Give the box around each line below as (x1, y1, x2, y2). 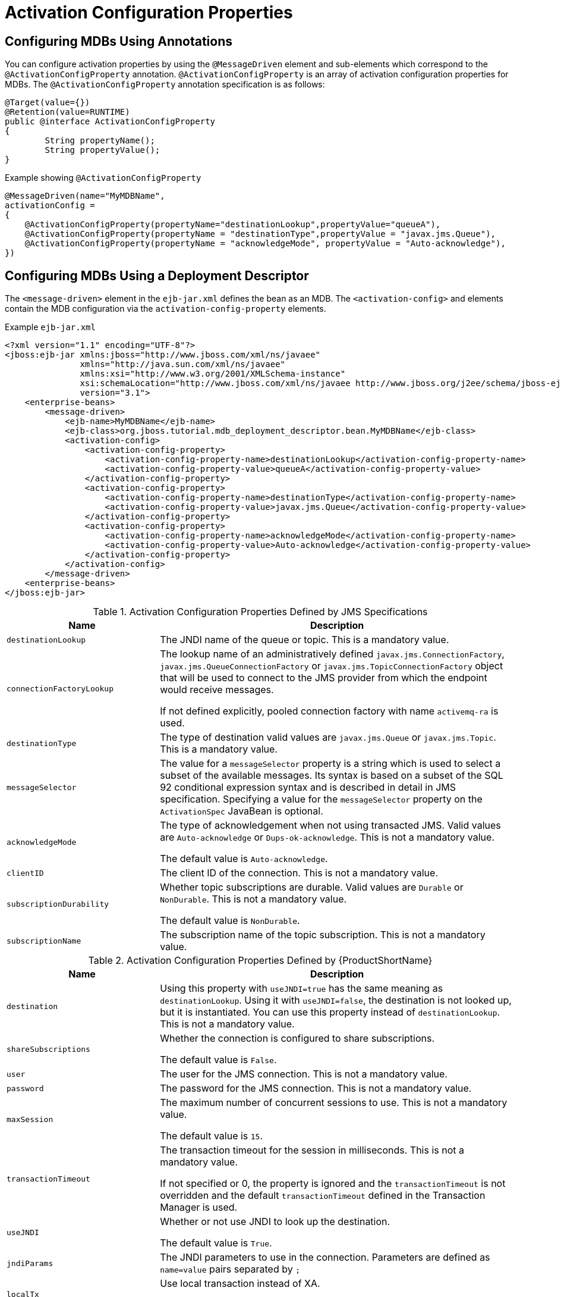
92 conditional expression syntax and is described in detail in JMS (160, 781, 456, 794)
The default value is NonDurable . (160, 914, 300, 927)
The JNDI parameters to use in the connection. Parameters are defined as (160, 1251, 490, 1264)
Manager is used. (160, 1201, 238, 1214)
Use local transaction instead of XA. (160, 1277, 320, 1290)
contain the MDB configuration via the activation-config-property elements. (5, 303, 326, 314)
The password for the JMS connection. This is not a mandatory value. (160, 1082, 472, 1095)
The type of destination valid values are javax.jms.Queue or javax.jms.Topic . (160, 731, 496, 744)
